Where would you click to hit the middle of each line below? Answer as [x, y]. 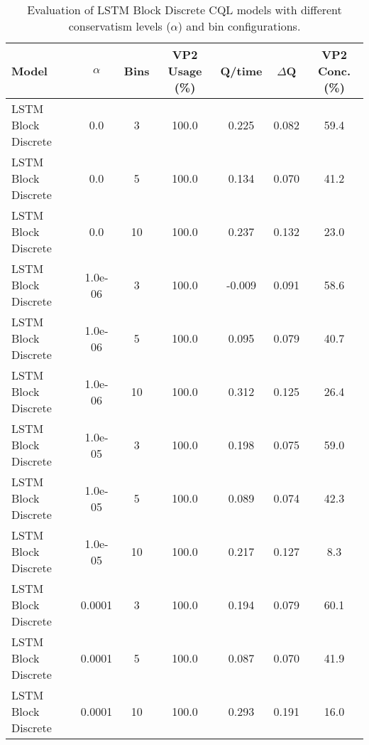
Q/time [241, 71]
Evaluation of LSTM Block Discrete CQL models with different [184, 10]
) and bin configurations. [239, 26]
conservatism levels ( [120, 26]
